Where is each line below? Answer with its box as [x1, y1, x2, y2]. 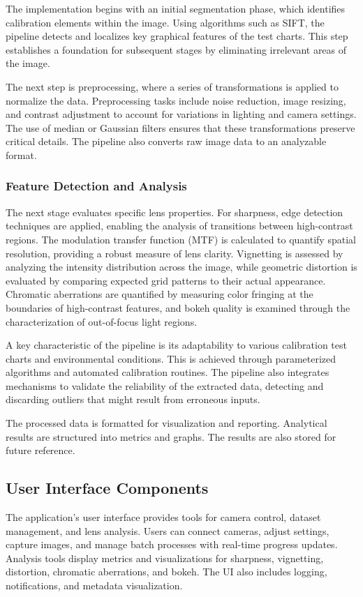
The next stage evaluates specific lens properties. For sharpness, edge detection [6, 204, 343, 219]
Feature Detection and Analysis [6, 177, 187, 195]
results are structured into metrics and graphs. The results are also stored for [6, 429, 336, 444]
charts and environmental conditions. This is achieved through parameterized [6, 351, 336, 365]
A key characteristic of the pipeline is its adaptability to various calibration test [6, 338, 347, 352]
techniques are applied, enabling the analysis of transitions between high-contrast [6, 218, 353, 233]
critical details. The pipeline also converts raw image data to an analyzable [6, 134, 327, 149]
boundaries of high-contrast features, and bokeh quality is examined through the [6, 300, 350, 315]
